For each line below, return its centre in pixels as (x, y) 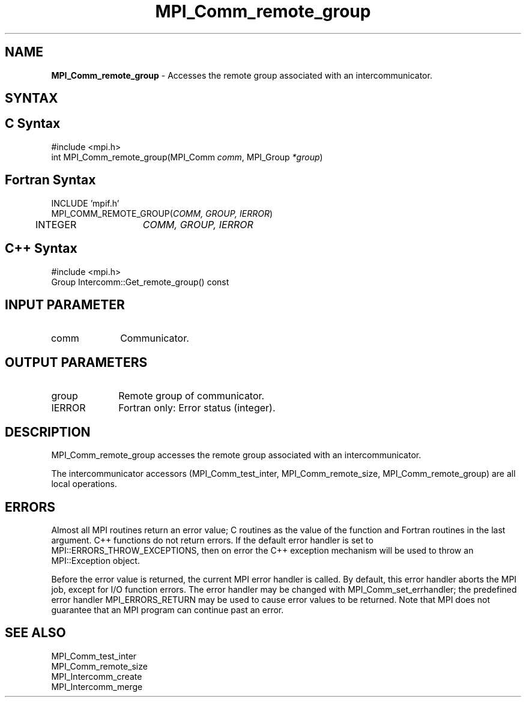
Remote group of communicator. (192, 396)
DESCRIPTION (48, 432)
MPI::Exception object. (95, 560)
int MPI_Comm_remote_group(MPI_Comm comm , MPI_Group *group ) (187, 157)
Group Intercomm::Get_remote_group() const (140, 282)
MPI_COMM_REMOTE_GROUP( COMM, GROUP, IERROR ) (162, 213)
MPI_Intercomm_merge (97, 686)
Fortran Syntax (50, 180)
